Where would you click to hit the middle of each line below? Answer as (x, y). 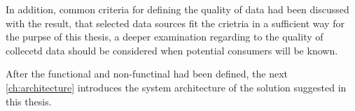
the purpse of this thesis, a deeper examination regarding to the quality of (165, 37)
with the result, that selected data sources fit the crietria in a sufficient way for (175, 23)
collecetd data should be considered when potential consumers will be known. (172, 50)
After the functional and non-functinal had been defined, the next (147, 74)
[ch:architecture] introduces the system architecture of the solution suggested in (176, 87)
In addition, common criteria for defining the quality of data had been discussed (177, 9)
